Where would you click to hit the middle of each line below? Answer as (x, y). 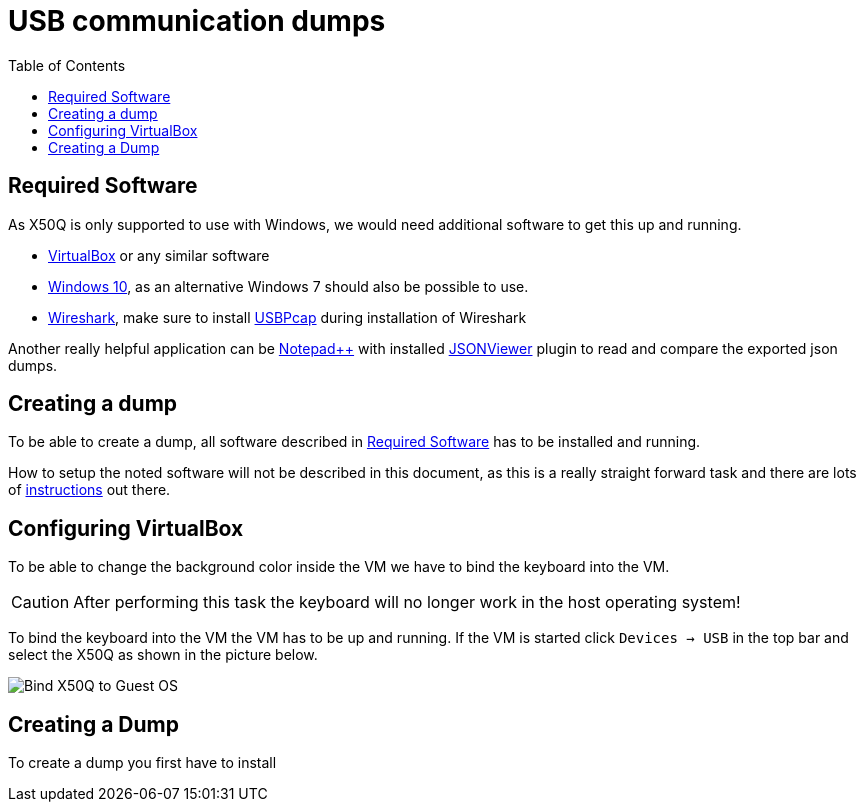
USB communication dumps (197, 21)
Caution (40, 602)
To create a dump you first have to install (142, 763)
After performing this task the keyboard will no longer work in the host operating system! (407, 602)
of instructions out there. (89, 490)
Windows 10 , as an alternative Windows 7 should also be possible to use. (288, 286)
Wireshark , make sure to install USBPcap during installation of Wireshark (287, 317)
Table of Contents (67, 65)
